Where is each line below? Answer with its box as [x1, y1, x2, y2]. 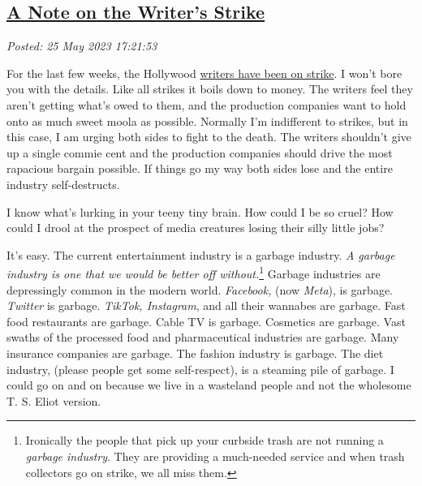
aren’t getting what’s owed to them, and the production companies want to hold [6, 96, 407, 113]
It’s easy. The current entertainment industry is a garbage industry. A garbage [6, 246, 395, 263]
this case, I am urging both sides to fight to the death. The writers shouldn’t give [6, 128, 411, 145]
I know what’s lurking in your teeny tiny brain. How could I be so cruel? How [6, 203, 394, 220]
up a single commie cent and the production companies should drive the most [6, 144, 393, 161]
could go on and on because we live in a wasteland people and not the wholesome [6, 376, 411, 394]
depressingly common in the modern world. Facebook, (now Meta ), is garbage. [6, 281, 393, 298]
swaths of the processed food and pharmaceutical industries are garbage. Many [6, 329, 399, 346]
